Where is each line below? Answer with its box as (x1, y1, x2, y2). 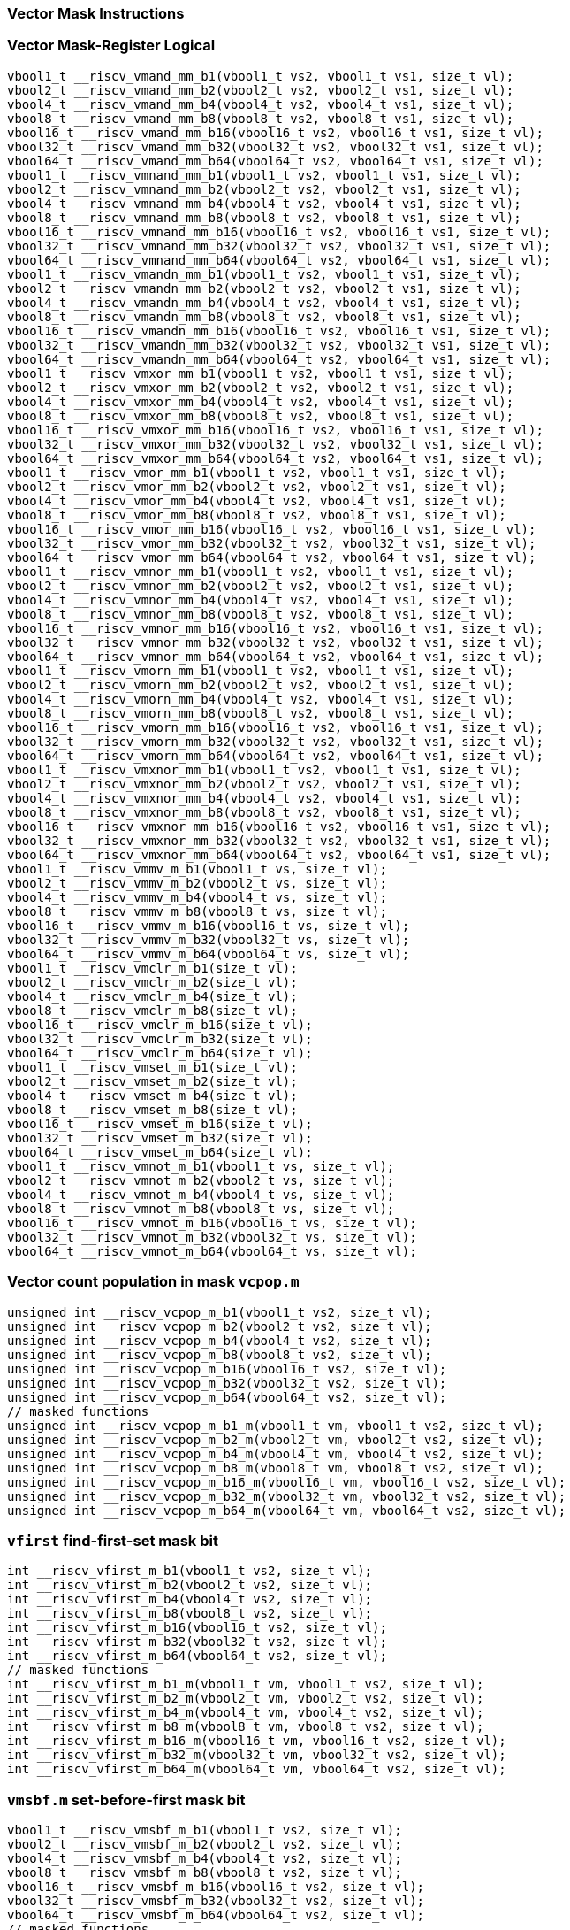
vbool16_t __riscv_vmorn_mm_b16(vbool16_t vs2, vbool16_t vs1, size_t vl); (7, 719, 543, 734)
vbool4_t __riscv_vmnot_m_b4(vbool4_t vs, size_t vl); (7, 1187, 395, 1202)
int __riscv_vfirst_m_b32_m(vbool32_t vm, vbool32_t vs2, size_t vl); (7, 1748, 506, 1763)
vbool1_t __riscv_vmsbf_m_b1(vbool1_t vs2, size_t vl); (7, 1823, 402, 1837)
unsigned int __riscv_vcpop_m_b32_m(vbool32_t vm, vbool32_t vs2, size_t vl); (7, 1488, 566, 1503)
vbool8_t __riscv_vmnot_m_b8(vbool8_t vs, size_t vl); (7, 1201, 395, 1216)
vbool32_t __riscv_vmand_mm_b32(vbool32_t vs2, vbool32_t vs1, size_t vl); (7, 139, 543, 154)
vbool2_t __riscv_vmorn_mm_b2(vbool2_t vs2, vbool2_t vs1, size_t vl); (7, 677, 514, 692)
